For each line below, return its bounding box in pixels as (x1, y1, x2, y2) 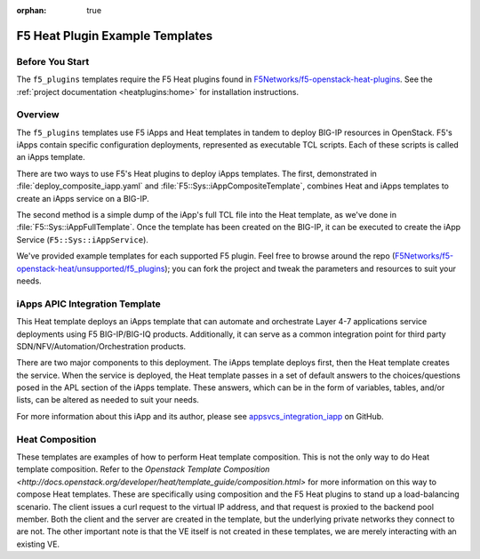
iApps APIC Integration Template (16, 298, 161, 310)
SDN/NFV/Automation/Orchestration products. (16, 340, 187, 351)
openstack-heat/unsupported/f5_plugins (16, 263, 165, 274)
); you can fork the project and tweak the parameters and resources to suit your (164, 263, 457, 274)
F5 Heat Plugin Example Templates (16, 28, 213, 44)
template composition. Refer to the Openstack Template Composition (16, 464, 270, 475)
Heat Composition (16, 433, 97, 445)
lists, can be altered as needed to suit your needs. (16, 395, 200, 405)
